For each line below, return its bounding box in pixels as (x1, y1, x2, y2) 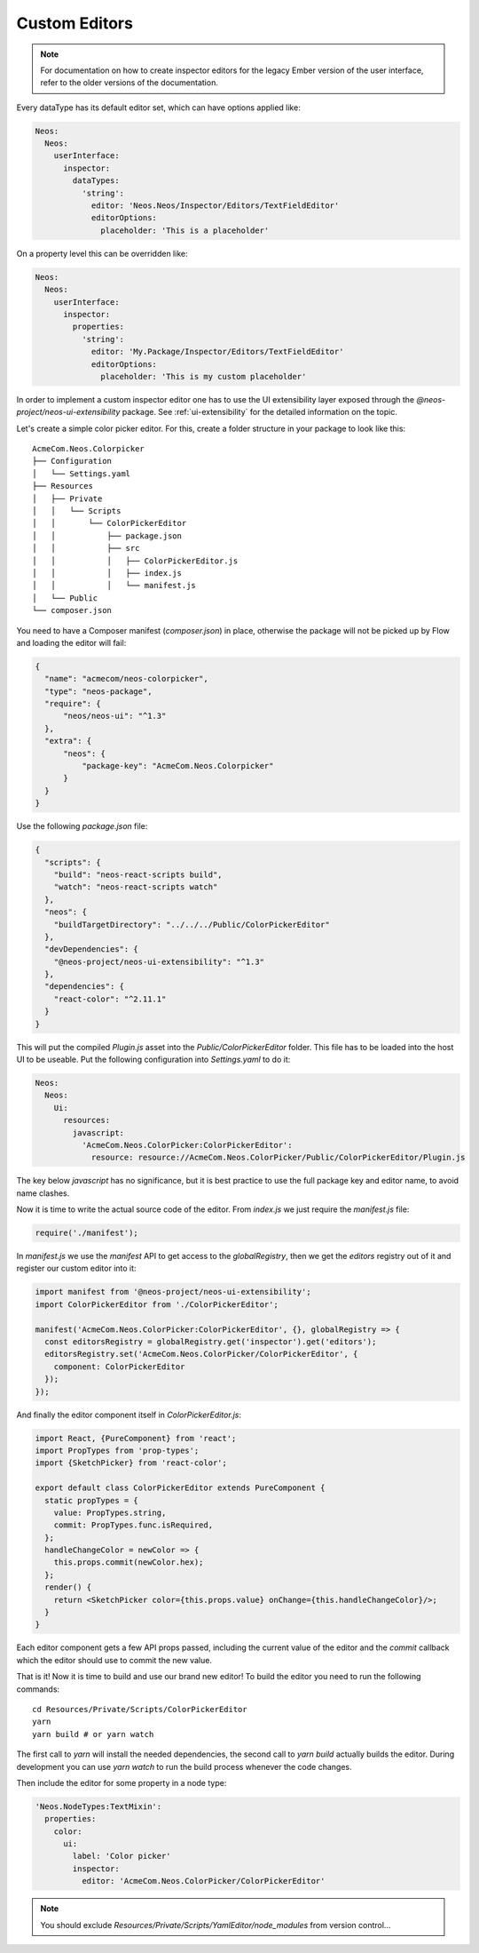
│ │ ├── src (32, 543, 140, 554)
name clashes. (16, 1187, 70, 1199)
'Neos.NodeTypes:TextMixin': (35, 1801, 162, 1812)
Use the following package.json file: (16, 821, 148, 832)
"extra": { (44, 736, 92, 746)
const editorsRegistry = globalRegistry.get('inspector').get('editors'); (44, 1337, 377, 1347)
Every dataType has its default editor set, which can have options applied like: (16, 102, 301, 113)
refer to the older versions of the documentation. (40, 77, 219, 88)
